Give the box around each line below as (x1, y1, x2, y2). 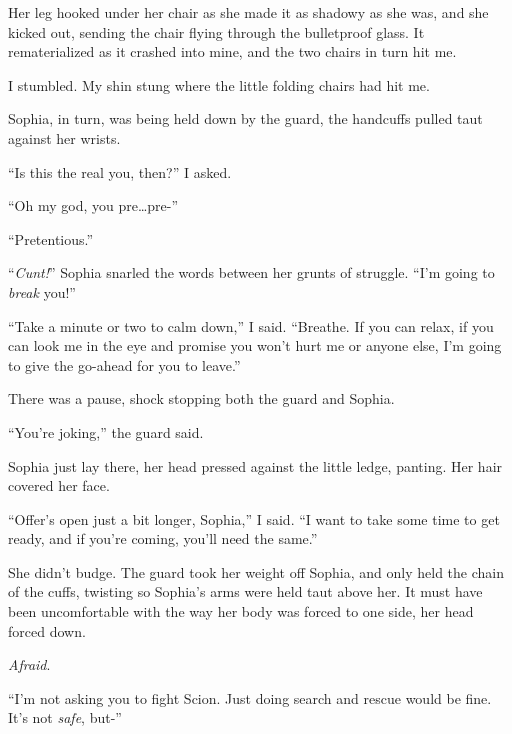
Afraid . (8, 654, 51, 675)
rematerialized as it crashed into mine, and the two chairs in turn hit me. (8, 41, 457, 62)
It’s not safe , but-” (8, 707, 122, 728)
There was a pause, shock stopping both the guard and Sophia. (8, 388, 395, 409)
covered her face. (8, 475, 110, 496)
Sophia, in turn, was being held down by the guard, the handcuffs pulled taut (8, 108, 483, 129)
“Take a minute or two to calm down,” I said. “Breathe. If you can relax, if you (8, 315, 494, 336)
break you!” (8, 281, 76, 302)
